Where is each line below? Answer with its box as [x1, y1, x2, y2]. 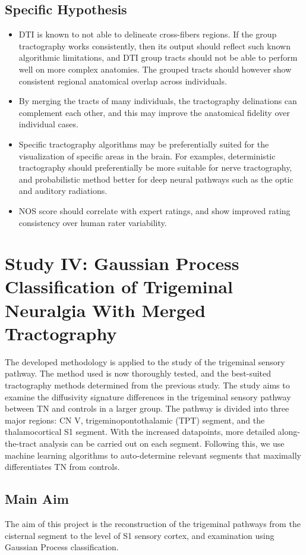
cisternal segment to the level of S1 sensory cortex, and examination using [5, 529, 275, 541]
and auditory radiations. [18, 184, 108, 197]
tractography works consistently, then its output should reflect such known [18, 39, 291, 52]
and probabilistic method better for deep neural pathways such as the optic [18, 173, 294, 185]
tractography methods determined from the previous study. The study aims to [5, 378, 290, 391]
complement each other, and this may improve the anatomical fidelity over [18, 106, 290, 118]
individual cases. [18, 118, 78, 130]
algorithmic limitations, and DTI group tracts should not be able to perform [18, 51, 298, 64]
